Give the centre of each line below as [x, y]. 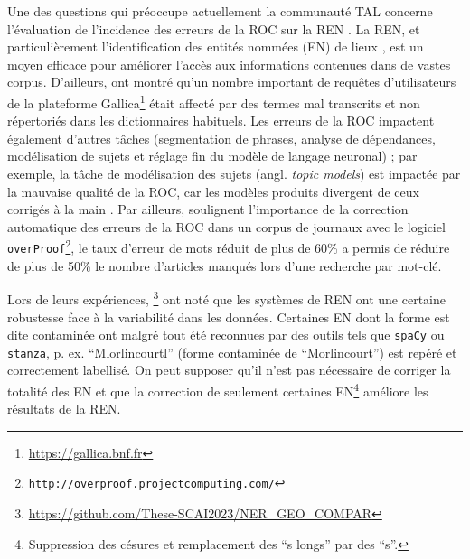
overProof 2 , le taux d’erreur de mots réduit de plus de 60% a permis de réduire [229, 247]
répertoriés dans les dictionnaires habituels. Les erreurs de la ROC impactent [221, 121]
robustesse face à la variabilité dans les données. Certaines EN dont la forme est [229, 317]
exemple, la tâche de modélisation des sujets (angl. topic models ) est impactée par [234, 173]
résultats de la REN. [64, 409]
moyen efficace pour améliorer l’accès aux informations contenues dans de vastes [229, 64]
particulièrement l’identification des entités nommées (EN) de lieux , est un [216, 47]
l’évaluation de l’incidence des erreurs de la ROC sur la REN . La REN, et [214, 28]
